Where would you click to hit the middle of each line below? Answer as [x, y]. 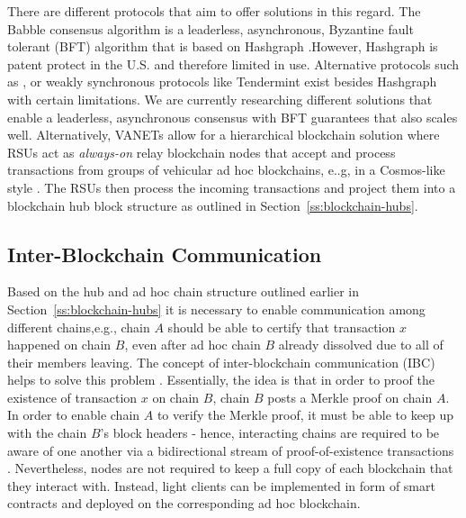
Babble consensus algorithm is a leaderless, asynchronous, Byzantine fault [211, 28]
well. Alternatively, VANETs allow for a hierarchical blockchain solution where [224, 135]
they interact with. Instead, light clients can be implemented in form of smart [221, 485]
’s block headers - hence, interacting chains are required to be [270, 433]
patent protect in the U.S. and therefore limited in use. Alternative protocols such [233, 64]
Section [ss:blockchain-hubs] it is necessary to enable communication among [216, 309]
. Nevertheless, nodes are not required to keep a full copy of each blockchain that [230, 468]
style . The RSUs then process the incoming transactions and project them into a [232, 187]
